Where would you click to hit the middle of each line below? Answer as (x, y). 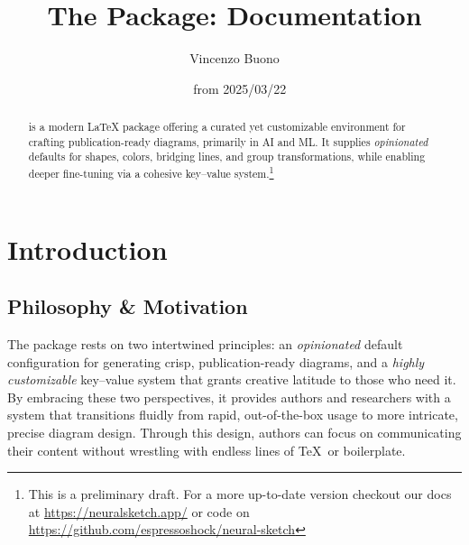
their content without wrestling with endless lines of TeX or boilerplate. (207, 450)
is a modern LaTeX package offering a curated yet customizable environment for (217, 127)
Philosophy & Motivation (128, 306)
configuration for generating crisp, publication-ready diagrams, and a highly (216, 361)
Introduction (87, 249)
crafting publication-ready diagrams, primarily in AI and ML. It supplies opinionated (228, 141)
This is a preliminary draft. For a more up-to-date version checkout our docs (240, 494)
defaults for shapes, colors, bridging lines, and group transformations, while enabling (227, 157)
